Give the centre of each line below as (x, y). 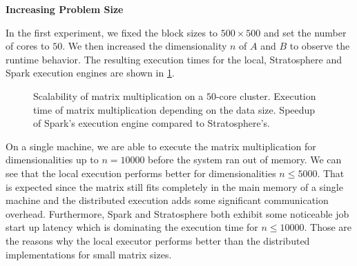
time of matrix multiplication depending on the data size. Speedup (174, 109)
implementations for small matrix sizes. (89, 254)
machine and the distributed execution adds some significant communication (167, 200)
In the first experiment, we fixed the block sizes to (112, 32)
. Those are (328, 227)
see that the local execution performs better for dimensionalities (141, 173)
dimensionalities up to (52, 160)
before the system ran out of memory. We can (245, 160)
